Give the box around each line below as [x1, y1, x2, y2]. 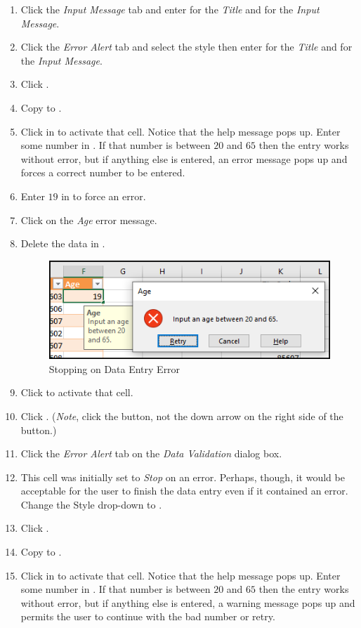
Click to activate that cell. [20, 385, 133, 400]
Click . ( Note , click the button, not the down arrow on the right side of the [20, 408, 343, 423]
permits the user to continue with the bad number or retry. [20, 609, 275, 624]
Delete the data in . [20, 236, 105, 251]
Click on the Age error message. [20, 212, 157, 227]
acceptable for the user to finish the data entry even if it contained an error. [20, 483, 348, 498]
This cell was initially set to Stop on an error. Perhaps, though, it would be [20, 469, 345, 484]
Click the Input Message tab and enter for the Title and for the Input [20, 2, 320, 16]
